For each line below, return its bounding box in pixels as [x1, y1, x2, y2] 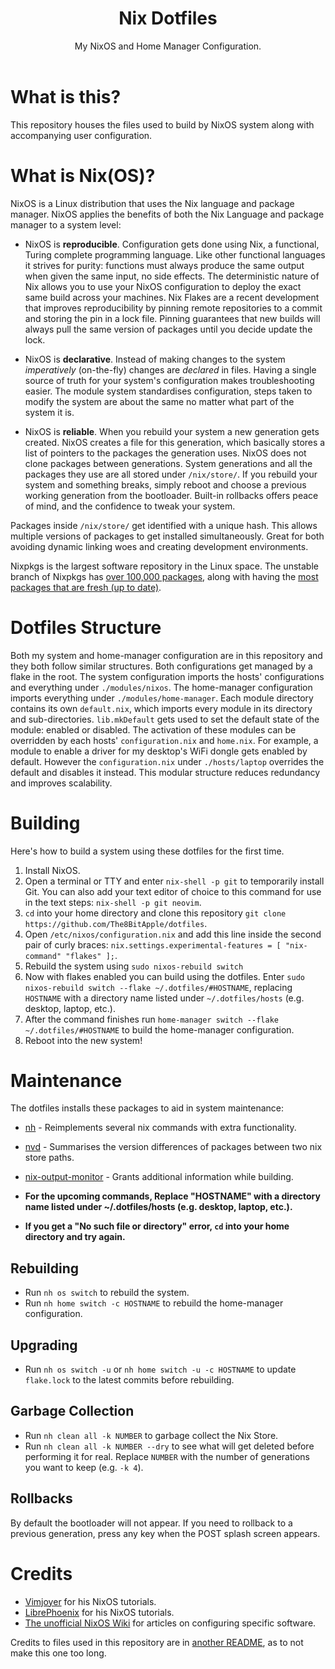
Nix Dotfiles [118, 7, 218, 30]
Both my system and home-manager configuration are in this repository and [10, 649, 323, 661]
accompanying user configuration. [10, 129, 153, 141]
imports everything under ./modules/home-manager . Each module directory [10, 692, 314, 704]
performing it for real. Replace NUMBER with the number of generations [24, 1450, 310, 1462]
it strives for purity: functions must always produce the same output [24, 259, 305, 271]
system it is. [24, 406, 75, 418]
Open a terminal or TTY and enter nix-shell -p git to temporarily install [24, 875, 325, 887]
